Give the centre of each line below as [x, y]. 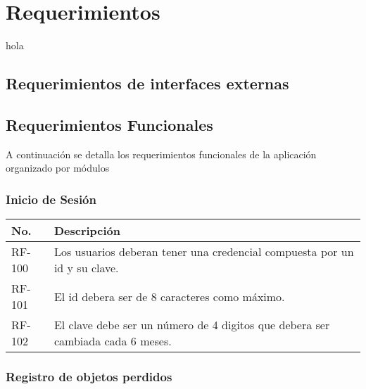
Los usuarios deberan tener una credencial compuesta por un [204, 252]
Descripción [87, 231]
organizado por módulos [58, 168]
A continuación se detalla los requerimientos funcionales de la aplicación [161, 154]
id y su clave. [86, 268]
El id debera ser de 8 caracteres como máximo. [169, 296]
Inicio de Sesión [51, 199]
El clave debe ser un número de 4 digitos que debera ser [192, 325]
